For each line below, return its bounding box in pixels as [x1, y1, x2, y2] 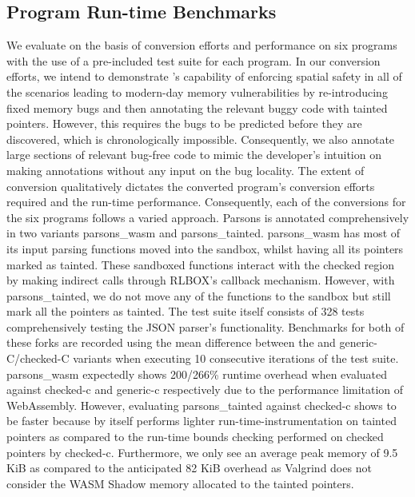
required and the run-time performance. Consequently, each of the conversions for [6, 193, 406, 210]
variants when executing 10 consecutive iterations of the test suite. [73, 350, 399, 367]
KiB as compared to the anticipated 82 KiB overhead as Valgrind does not [6, 459, 372, 476]
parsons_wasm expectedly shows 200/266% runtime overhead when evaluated [6, 365, 388, 382]
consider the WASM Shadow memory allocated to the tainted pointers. [6, 475, 354, 491]
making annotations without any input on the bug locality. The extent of [6, 161, 365, 178]
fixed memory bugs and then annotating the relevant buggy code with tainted [6, 99, 388, 116]
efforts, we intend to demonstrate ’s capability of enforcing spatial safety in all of [6, 68, 402, 85]
